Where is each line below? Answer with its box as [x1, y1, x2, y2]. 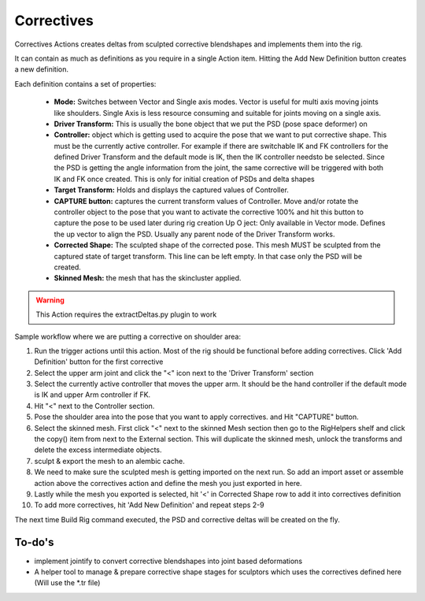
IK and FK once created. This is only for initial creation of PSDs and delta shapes [54, 174, 315, 184]
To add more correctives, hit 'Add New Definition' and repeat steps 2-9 [34, 500, 264, 510]
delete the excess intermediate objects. [34, 445, 162, 454]
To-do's [14, 536, 54, 549]
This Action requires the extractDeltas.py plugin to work [35, 310, 217, 319]
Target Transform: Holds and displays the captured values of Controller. [54, 185, 289, 195]
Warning [35, 295, 65, 305]
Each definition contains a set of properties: [14, 79, 157, 88]
